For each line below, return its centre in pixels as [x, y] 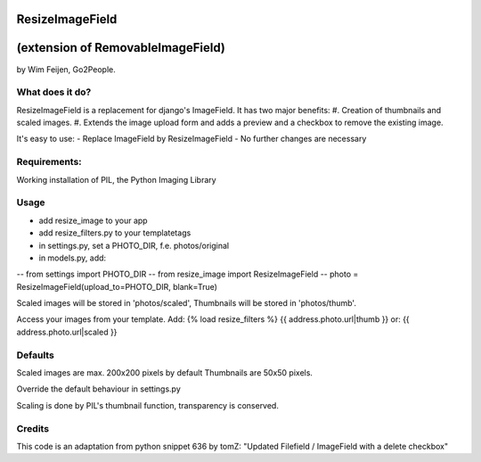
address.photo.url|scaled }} [67, 332]
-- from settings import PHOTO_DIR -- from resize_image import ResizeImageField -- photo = [188, 274]
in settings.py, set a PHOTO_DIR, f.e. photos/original [134, 245]
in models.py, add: [73, 258]
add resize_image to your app [93, 220]
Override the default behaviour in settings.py [99, 389]
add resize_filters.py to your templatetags [115, 233]
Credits [33, 428]
